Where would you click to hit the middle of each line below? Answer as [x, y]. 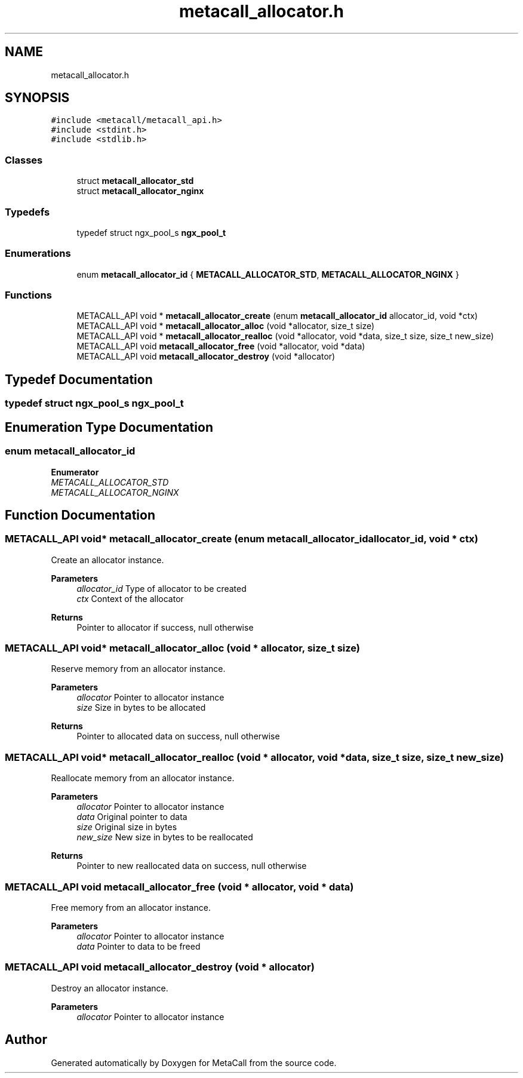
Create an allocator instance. [107, 560]
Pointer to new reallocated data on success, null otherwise [192, 866]
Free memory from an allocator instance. [131, 907]
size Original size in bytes [127, 827]
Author [26, 1040]
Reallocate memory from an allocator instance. [143, 778]
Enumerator [75, 472]
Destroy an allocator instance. [110, 988]
